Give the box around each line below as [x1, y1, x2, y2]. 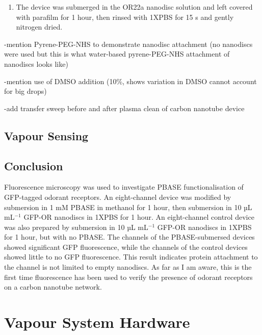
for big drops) [4, 86, 47, 96]
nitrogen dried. [16, 21, 63, 32]
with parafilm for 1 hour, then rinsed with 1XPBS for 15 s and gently [16, 11, 234, 22]
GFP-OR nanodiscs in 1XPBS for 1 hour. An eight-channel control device [23, 212, 254, 222]
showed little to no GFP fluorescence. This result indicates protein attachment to [4, 251, 258, 262]
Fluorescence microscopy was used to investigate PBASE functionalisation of [4, 182, 244, 192]
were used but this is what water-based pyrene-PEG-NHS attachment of [4, 48, 230, 59]
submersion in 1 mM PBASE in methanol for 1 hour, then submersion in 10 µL [4, 201, 252, 212]
